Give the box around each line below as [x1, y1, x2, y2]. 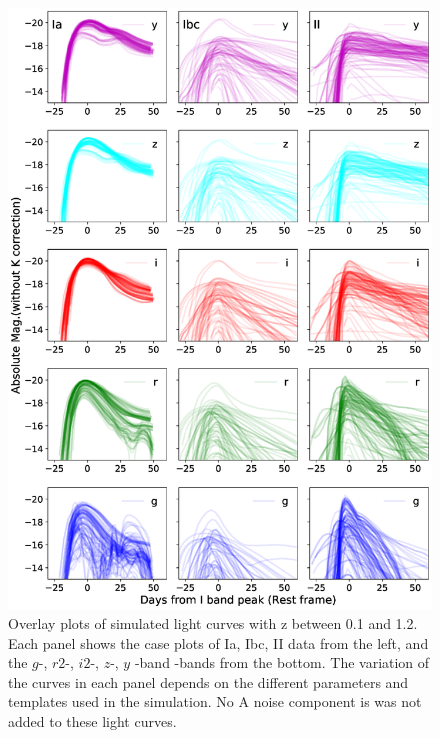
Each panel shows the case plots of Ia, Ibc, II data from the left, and [8, 632, 429, 653]
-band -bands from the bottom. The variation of [134, 652, 430, 673]
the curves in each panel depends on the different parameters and [8, 671, 409, 692]
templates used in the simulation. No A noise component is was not [8, 691, 422, 712]
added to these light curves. [8, 710, 177, 731]
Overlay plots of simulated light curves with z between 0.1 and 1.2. [8, 612, 418, 633]
